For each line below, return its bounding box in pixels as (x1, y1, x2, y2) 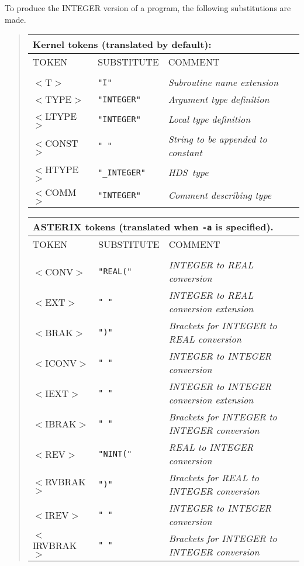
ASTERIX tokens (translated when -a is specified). (32, 220, 274, 234)
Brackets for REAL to (168, 471, 259, 485)
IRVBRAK (32, 538, 77, 552)
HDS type (168, 165, 209, 180)
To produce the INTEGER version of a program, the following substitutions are (5, 2, 291, 13)
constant (168, 146, 202, 160)
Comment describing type (168, 188, 272, 202)
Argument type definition (168, 92, 270, 106)
